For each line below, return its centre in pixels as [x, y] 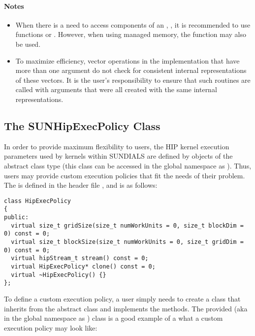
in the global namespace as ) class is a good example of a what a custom [113, 318]
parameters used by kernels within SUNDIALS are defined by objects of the [118, 156]
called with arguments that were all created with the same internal [116, 89]
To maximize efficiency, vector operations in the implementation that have [127, 60]
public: [16, 218]
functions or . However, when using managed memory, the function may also [131, 34]
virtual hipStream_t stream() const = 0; [80, 258]
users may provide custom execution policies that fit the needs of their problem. [125, 175]
